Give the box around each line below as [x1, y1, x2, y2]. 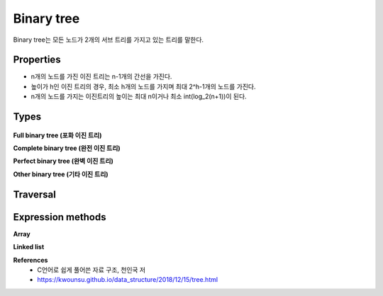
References [13, 256, 48, 264]
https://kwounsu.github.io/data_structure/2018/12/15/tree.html [37, 275, 218, 284]
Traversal [13, 188, 56, 200]
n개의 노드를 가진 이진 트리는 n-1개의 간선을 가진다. [30, 72, 172, 81]
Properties [13, 54, 61, 66]
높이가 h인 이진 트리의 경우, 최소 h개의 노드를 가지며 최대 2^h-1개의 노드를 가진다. [30, 82, 256, 91]
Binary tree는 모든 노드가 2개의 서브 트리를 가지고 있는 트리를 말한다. [13, 35, 204, 44]
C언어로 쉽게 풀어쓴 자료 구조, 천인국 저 [37, 266, 145, 274]
